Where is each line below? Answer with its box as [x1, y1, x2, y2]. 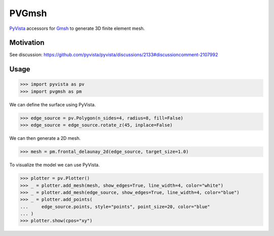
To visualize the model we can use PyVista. [9, 162, 100, 168]
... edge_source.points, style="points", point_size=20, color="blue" [20, 204, 211, 210]
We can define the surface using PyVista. [9, 101, 96, 107]
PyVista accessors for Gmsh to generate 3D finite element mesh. [9, 25, 145, 31]
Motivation [9, 38, 45, 47]
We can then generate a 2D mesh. [9, 135, 81, 141]
